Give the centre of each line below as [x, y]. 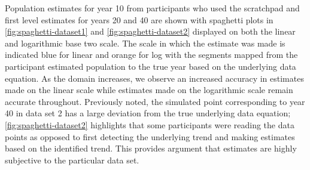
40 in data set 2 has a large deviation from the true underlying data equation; [148, 113]
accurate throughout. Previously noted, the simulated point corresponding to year [155, 101]
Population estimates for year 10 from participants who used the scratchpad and [152, 8]
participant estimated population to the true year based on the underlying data [151, 66]
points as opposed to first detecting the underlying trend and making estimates [150, 136]
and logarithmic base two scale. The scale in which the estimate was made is [145, 43]
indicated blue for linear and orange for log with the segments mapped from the [151, 55]
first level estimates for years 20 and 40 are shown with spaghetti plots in [139, 19]
